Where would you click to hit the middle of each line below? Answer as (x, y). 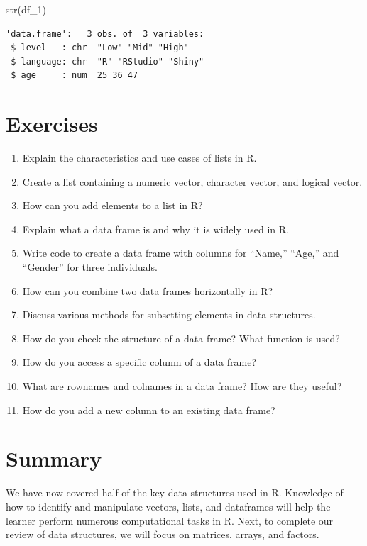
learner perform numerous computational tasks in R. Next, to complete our (170, 520)
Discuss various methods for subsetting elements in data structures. (169, 314)
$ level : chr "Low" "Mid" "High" (100, 48)
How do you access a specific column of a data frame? (139, 362)
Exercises (52, 124)
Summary (54, 458)
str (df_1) (26, 9)
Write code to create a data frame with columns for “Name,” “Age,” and (181, 253)
